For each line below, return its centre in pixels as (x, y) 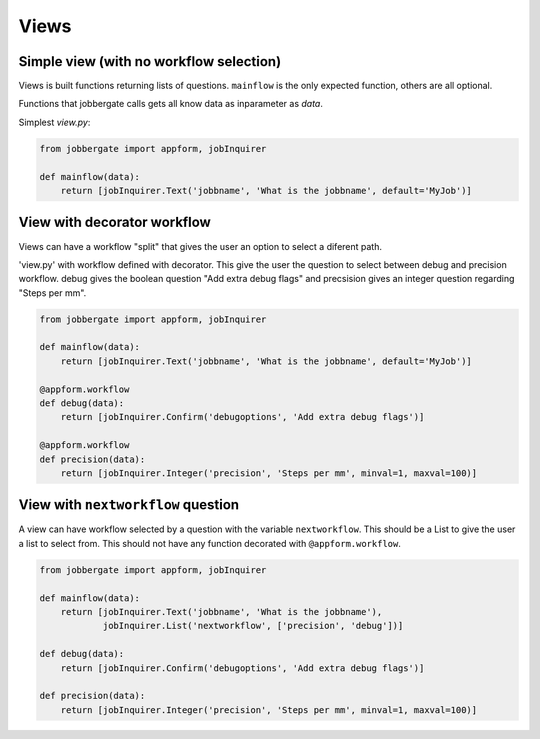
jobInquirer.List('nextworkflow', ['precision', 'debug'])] (253, 626)
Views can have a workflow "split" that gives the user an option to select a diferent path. (200, 246)
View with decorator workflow (115, 222)
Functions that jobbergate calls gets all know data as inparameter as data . (171, 104)
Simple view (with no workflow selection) (150, 61)
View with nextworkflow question (129, 505)
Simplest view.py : (54, 122)
